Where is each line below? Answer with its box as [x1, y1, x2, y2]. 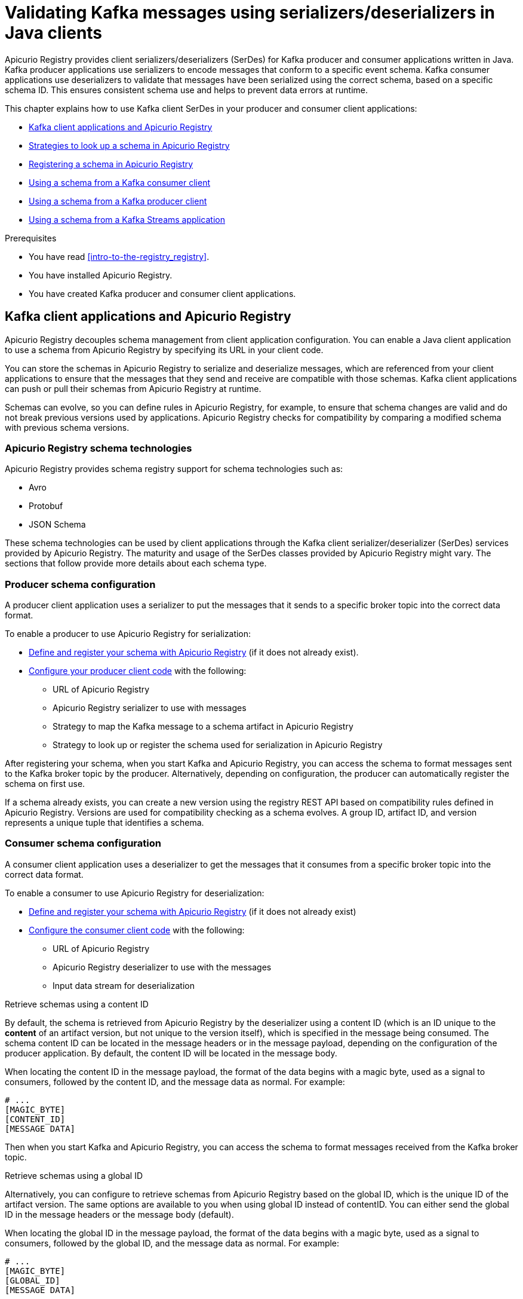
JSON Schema [29, 519, 86, 530]
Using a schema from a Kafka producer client [29, 195, 207, 206]
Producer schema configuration [5, 578, 156, 590]
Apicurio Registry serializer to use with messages [53, 703, 247, 713]
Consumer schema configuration [5, 837, 161, 850]
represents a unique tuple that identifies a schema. [5, 817, 204, 828]
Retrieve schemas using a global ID [5, 1170, 143, 1181]
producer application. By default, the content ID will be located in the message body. [5, 1047, 337, 1058]
